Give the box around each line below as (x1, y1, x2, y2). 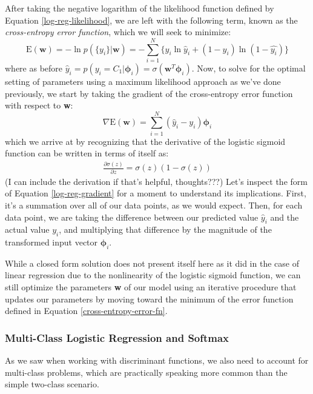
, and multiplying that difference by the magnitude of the (59, 223, 272, 236)
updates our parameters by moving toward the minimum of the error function (5, 292, 294, 305)
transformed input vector (5, 236, 98, 249)
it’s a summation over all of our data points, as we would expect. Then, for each (5, 198, 303, 211)
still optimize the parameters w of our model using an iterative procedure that (5, 281, 297, 293)
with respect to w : (5, 99, 73, 112)
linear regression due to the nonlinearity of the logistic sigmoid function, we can (5, 269, 301, 281)
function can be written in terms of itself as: (5, 147, 169, 159)
